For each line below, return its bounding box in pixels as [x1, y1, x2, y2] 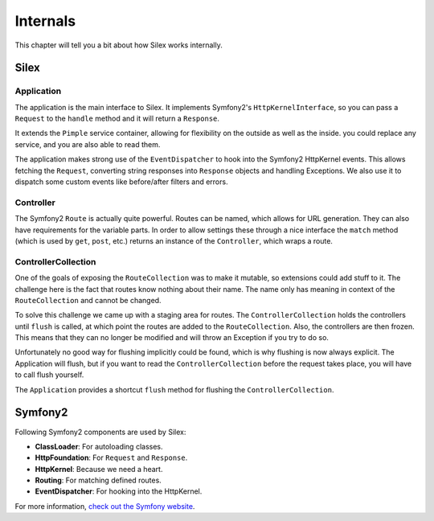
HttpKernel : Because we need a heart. [35, 464, 163, 474]
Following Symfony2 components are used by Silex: [14, 427, 186, 437]
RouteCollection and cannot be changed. [14, 295, 162, 305]
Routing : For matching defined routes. [35, 475, 162, 486]
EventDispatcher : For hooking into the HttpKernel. [35, 486, 203, 496]
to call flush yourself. [14, 370, 84, 379]
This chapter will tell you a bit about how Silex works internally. [14, 40, 223, 50]
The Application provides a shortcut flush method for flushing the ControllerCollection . [14, 384, 334, 394]
